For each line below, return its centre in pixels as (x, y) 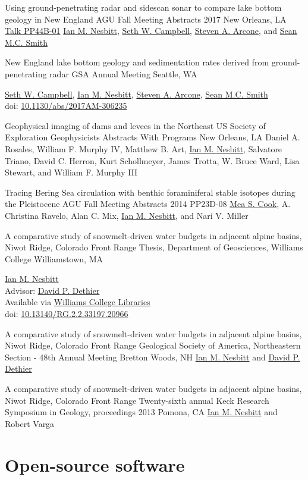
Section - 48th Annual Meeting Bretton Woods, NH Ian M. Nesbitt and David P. (153, 357)
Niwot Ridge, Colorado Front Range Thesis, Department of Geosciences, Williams (154, 247)
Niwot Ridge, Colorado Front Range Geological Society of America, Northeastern (153, 345)
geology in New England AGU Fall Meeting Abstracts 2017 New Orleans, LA (146, 19)
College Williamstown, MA (54, 258)
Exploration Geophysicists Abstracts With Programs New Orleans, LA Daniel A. (153, 137)
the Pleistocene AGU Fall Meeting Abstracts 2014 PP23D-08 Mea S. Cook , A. (148, 204)
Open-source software (95, 464)
